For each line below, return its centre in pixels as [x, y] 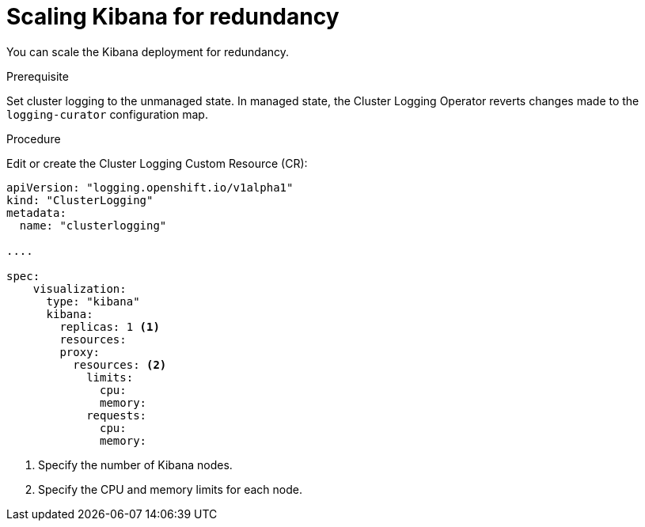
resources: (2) [120, 364]
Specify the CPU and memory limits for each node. [170, 489]
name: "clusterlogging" [93, 225]
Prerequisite [38, 76]
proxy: [80, 352]
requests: [117, 415]
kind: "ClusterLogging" [80, 200]
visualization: [80, 288]
